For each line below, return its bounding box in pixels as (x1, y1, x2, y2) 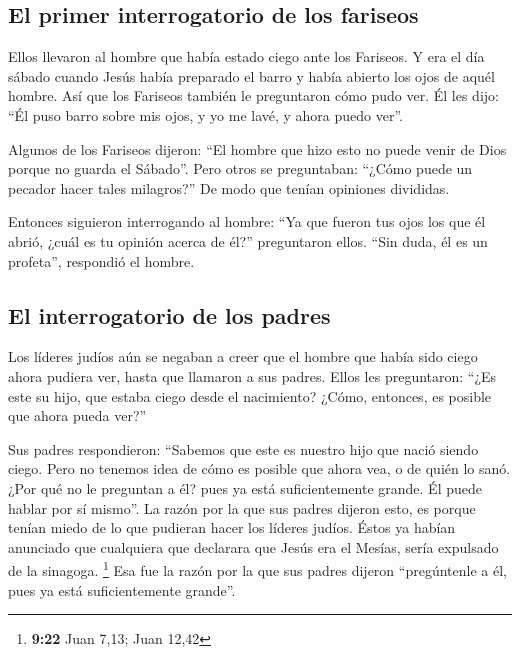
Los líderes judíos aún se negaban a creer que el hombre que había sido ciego (8, 346, 478, 367)
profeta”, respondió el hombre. (8, 250, 195, 271)
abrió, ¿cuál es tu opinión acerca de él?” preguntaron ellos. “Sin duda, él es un (8, 230, 488, 251)
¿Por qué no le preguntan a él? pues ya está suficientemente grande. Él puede (8, 477, 482, 498)
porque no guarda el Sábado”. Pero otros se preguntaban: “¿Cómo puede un (8, 158, 473, 179)
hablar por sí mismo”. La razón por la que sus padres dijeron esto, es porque (8, 497, 476, 518)
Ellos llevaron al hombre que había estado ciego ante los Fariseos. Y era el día (8, 46, 485, 67)
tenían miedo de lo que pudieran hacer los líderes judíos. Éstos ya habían (8, 517, 456, 538)
